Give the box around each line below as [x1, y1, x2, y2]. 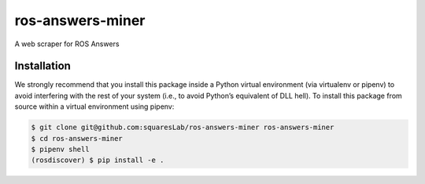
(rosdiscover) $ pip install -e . [31, 156, 164, 164]
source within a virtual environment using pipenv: [14, 102, 175, 111]
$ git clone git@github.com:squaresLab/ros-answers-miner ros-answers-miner [31, 123, 334, 132]
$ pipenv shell [31, 145, 90, 153]
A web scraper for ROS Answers [14, 39, 120, 49]
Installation [14, 60, 71, 73]
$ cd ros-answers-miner [31, 134, 124, 143]
